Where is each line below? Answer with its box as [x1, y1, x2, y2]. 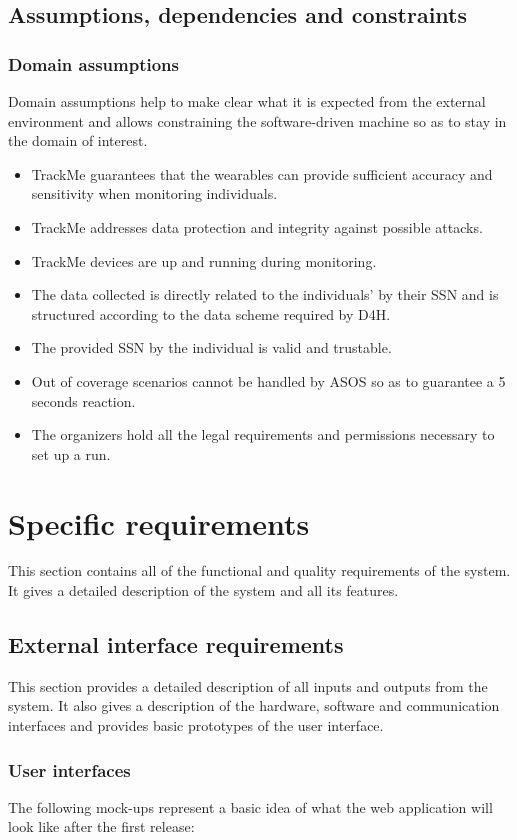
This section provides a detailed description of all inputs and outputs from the [8, 675, 488, 696]
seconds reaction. [31, 390, 136, 411]
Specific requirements [8, 502, 310, 543]
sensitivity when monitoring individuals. [31, 183, 278, 204]
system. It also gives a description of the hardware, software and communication [8, 695, 500, 716]
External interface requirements [8, 629, 344, 660]
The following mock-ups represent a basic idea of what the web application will [8, 796, 493, 817]
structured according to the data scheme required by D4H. [31, 303, 391, 324]
